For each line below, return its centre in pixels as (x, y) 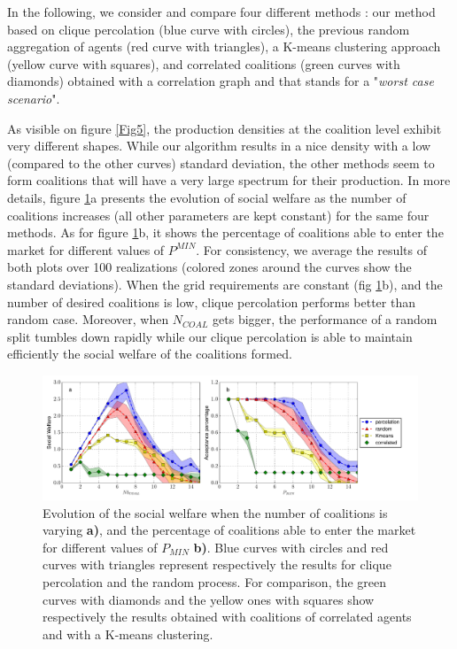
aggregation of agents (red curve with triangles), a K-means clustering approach (224, 46)
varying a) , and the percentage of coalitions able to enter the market (229, 530)
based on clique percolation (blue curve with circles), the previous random (209, 29)
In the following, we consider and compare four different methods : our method (221, 12)
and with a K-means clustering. (128, 634)
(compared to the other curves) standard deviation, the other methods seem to (221, 162)
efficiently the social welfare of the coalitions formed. (150, 354)
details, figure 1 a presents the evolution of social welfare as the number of (207, 197)
